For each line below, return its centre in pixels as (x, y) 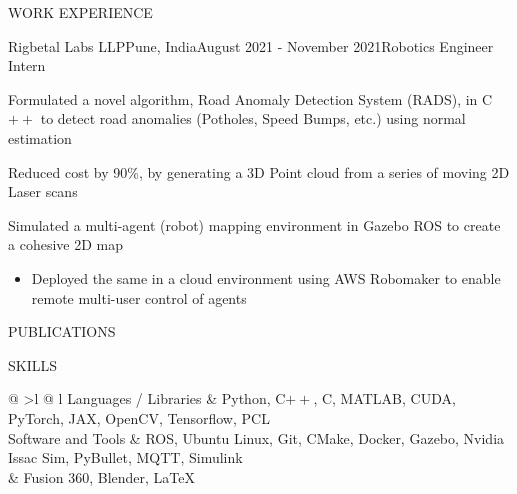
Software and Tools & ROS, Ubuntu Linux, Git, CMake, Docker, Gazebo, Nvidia (256, 437)
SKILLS (33, 364)
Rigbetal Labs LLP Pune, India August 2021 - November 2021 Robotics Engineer (251, 45)
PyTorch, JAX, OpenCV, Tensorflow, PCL (139, 417)
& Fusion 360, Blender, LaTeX (101, 476)
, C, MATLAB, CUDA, (384, 398)
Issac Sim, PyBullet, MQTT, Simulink (125, 457)
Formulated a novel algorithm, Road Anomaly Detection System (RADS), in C (250, 98)
